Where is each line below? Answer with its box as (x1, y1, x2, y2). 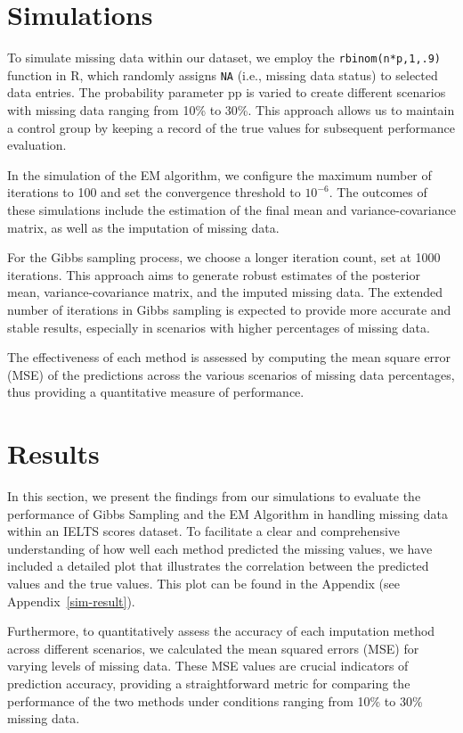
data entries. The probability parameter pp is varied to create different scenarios (7, 83, 446, 102)
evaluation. (7, 136, 67, 154)
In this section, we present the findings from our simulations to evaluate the (7, 487, 421, 506)
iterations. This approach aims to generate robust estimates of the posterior (7, 265, 420, 284)
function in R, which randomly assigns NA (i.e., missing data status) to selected (7, 65, 438, 84)
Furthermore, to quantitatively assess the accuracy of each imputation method (7, 622, 435, 640)
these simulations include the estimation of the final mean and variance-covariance (7, 201, 456, 218)
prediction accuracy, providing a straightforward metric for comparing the (7, 674, 410, 692)
